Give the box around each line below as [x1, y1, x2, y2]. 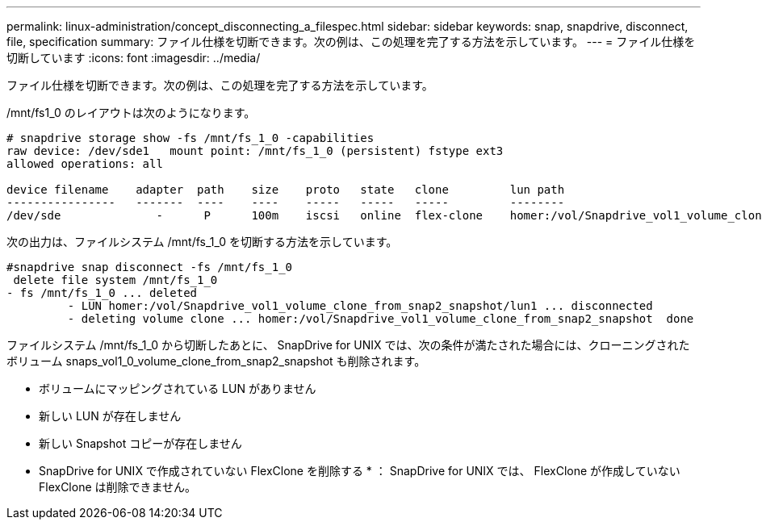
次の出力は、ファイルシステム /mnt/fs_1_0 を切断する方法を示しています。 [6, 235, 398, 248]
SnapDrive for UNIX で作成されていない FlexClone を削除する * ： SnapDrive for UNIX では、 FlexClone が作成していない [39, 464, 680, 478]
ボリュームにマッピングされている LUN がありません [39, 382, 316, 395]
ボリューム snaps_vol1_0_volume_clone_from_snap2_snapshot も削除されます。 [6, 354, 426, 368]
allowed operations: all [6, 157, 163, 170]
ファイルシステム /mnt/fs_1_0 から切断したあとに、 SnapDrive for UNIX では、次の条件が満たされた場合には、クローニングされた [6, 338, 690, 352]
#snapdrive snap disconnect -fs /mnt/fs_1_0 [6, 261, 293, 273]
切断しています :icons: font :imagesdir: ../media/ [6, 51, 261, 65]
